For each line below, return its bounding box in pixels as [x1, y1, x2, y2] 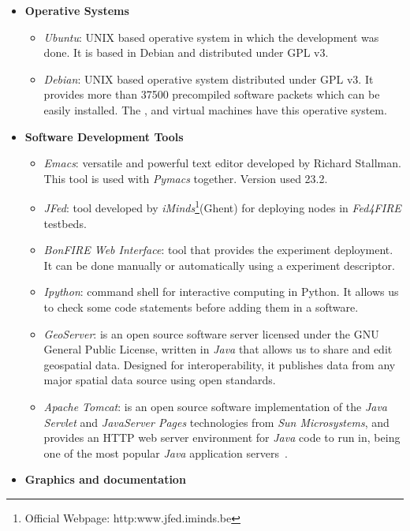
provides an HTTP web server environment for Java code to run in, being [43, 429, 401, 446]
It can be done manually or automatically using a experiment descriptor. [43, 256, 395, 273]
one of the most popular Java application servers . [43, 444, 288, 461]
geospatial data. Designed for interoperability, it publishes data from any [43, 356, 396, 372]
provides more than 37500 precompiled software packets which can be [43, 86, 380, 103]
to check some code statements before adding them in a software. [43, 298, 359, 315]
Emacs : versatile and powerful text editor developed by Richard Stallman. [43, 155, 401, 171]
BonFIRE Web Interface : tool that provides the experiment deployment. [43, 241, 393, 258]
